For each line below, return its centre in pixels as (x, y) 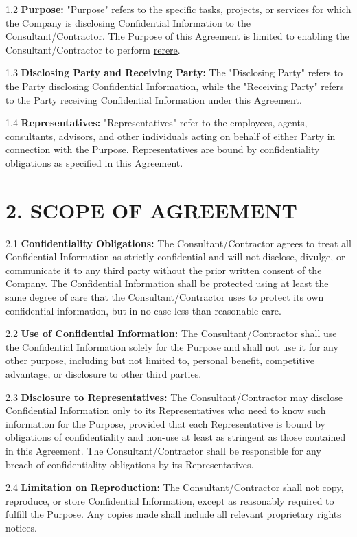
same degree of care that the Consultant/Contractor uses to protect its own (165, 297)
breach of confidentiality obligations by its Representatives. (130, 464)
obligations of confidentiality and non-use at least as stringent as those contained (176, 437)
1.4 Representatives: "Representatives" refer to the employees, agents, (157, 123)
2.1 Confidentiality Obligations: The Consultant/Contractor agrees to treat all (178, 243)
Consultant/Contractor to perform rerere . (93, 49)
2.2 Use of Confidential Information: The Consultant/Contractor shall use (171, 333)
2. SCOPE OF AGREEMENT (151, 210)
